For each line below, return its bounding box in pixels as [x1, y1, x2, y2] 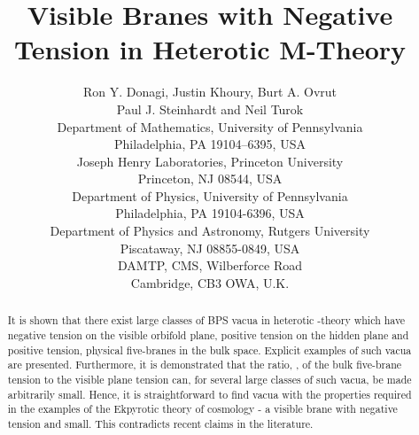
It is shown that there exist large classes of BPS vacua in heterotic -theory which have [7, 313, 406, 328]
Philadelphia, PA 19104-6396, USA [115, 204, 305, 222]
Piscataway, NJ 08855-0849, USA [120, 238, 300, 257]
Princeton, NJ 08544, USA [137, 169, 283, 188]
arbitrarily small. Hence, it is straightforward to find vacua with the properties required [7, 386, 412, 401]
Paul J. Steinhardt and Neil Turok [116, 99, 304, 118]
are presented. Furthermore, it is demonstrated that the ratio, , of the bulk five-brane [7, 357, 402, 372]
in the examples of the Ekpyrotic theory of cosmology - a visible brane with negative [7, 401, 398, 416]
